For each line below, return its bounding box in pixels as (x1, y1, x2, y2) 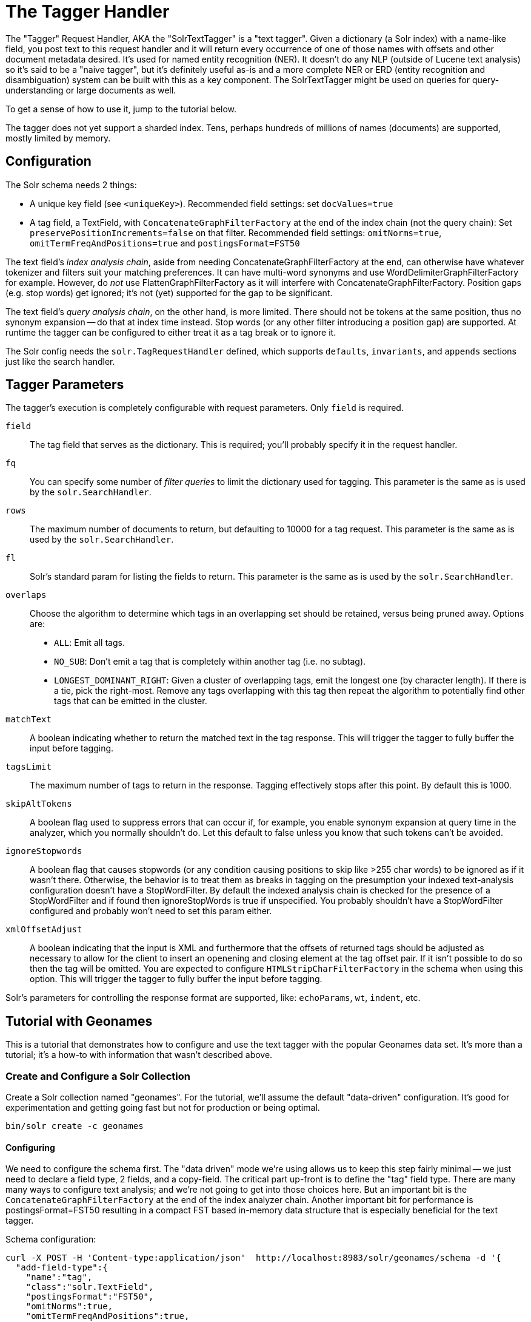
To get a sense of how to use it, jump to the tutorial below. (5, 103, 237, 114)
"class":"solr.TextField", (25, 1282, 154, 1292)
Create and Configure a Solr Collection (5, 1069, 190, 1082)
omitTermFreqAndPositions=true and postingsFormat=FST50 (30, 237, 300, 248)
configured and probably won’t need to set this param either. (30, 906, 272, 917)
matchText (5, 714, 52, 725)
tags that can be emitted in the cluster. (54, 696, 207, 707)
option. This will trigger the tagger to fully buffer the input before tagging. (30, 974, 322, 985)
